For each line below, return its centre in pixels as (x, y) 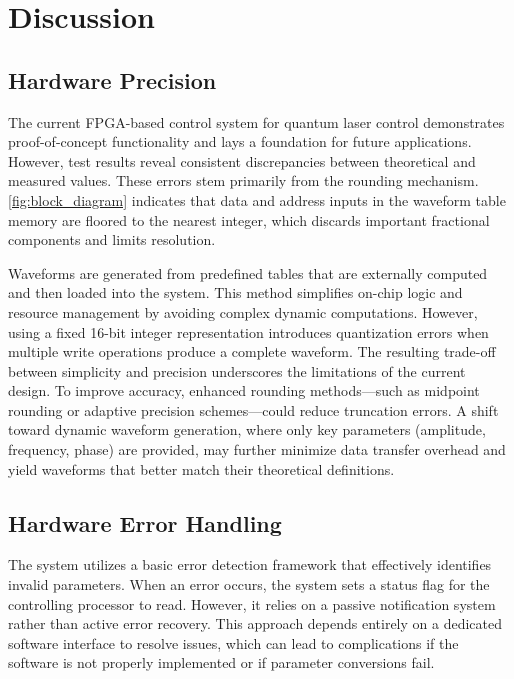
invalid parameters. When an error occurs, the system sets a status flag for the (249, 584)
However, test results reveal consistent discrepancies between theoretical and (242, 160)
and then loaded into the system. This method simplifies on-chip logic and (235, 292)
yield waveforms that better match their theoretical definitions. (201, 468)
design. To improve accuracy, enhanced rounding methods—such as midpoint (244, 390)
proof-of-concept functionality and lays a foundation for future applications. (240, 141)
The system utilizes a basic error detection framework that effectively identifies (250, 564)
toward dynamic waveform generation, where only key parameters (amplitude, (247, 429)
